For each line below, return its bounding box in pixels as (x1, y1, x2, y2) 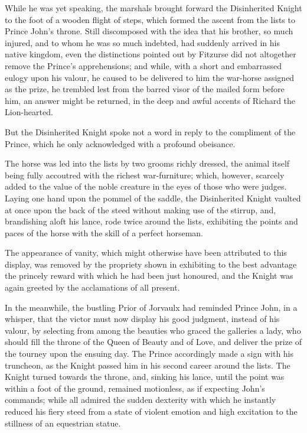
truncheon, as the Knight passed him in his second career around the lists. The (5, 359, 290, 371)
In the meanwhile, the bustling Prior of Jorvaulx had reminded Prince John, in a (5, 301, 298, 313)
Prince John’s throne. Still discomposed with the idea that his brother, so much (5, 25, 293, 37)
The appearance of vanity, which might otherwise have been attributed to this (5, 246, 287, 259)
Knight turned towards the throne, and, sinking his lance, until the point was (5, 370, 285, 383)
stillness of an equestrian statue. (5, 416, 121, 429)
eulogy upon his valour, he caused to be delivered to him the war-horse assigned (5, 71, 295, 83)
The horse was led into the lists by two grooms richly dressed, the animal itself (5, 157, 290, 170)
